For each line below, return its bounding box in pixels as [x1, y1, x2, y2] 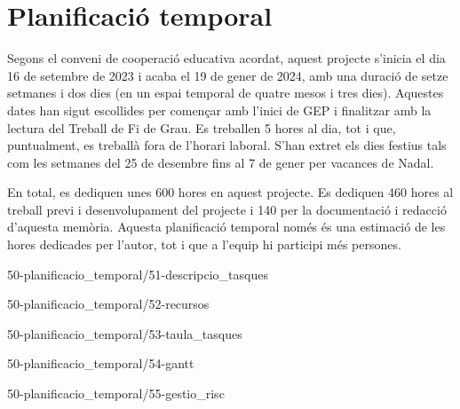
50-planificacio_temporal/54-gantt [7, 354, 194, 373]
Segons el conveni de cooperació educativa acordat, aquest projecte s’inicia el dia [7, 49, 446, 67]
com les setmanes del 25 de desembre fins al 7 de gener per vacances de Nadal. [7, 153, 434, 171]
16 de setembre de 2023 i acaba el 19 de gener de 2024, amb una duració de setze [7, 66, 448, 84]
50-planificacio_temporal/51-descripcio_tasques [7, 264, 268, 283]
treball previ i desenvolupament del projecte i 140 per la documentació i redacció [7, 200, 447, 218]
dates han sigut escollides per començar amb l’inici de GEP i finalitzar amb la [7, 100, 432, 119]
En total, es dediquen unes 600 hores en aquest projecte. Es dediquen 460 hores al [7, 183, 454, 201]
